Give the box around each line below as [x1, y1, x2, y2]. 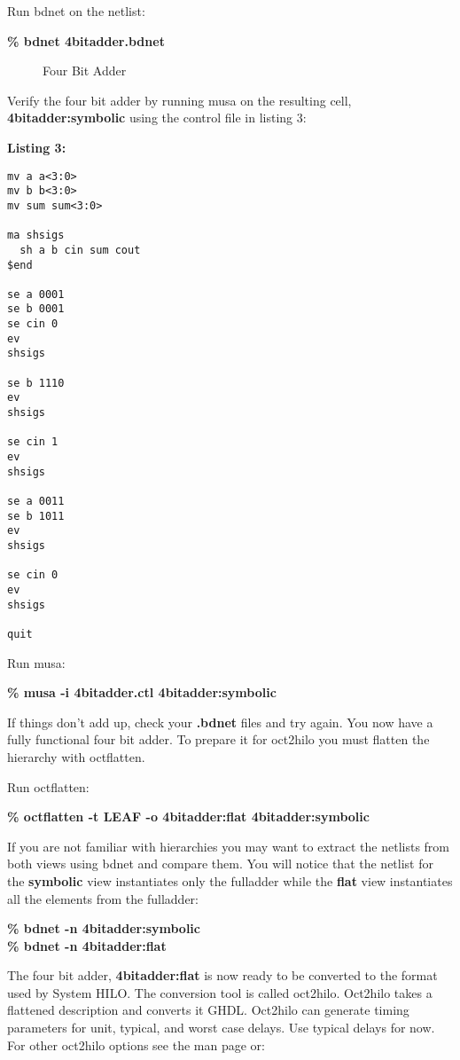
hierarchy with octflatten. [7, 747, 145, 766]
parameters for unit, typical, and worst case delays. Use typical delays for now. [7, 1018, 435, 1037]
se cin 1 [7, 436, 58, 449]
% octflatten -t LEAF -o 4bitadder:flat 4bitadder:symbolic [7, 807, 370, 826]
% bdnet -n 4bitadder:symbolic [7, 919, 200, 938]
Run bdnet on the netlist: [7, 2, 145, 20]
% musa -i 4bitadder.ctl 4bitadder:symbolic [7, 683, 277, 702]
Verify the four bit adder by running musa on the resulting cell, [7, 90, 352, 109]
